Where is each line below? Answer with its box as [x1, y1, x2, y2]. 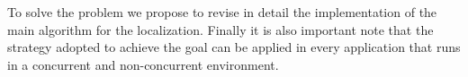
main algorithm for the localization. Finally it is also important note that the [7, 20, 434, 38]
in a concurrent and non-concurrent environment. [7, 55, 279, 73]
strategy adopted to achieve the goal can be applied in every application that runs [7, 38, 461, 56]
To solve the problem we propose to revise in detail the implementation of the [7, 3, 437, 21]
